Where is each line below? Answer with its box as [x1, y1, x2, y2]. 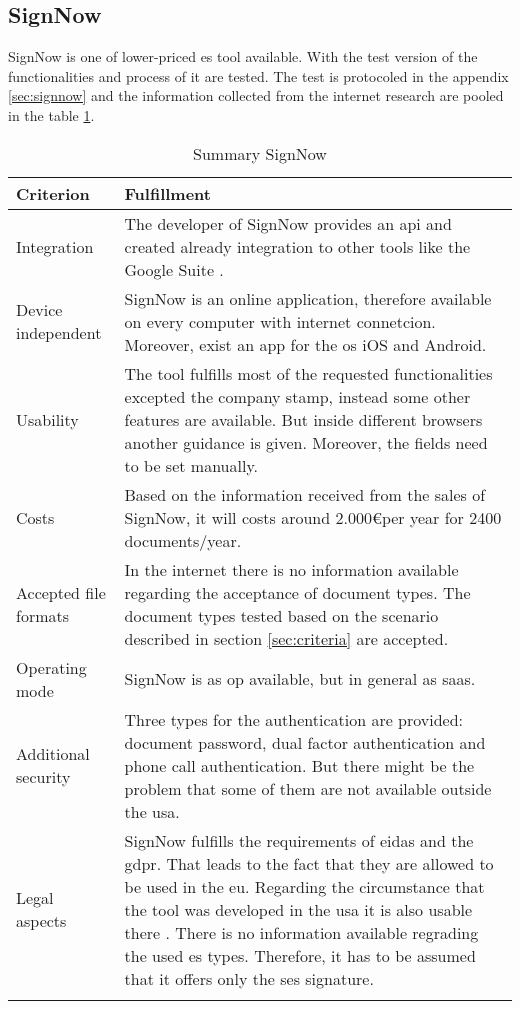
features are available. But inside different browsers [124, 407, 483, 431]
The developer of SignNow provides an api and [124, 211, 452, 235]
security [16, 765, 71, 789]
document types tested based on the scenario [124, 603, 439, 627]
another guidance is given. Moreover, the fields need [124, 430, 488, 454]
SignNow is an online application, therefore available [124, 286, 492, 310]
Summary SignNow [193, 141, 327, 165]
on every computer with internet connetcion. [124, 309, 436, 333]
